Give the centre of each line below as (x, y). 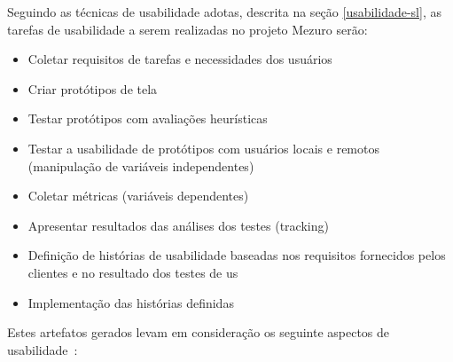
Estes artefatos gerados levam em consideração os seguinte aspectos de (199, 332)
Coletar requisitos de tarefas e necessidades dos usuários (180, 59)
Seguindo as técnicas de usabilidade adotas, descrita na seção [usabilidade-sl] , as (224, 12)
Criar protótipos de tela (93, 88)
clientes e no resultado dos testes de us (133, 272)
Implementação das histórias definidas (131, 302)
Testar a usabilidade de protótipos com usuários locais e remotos (203, 148)
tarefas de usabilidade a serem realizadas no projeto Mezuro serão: (187, 29)
